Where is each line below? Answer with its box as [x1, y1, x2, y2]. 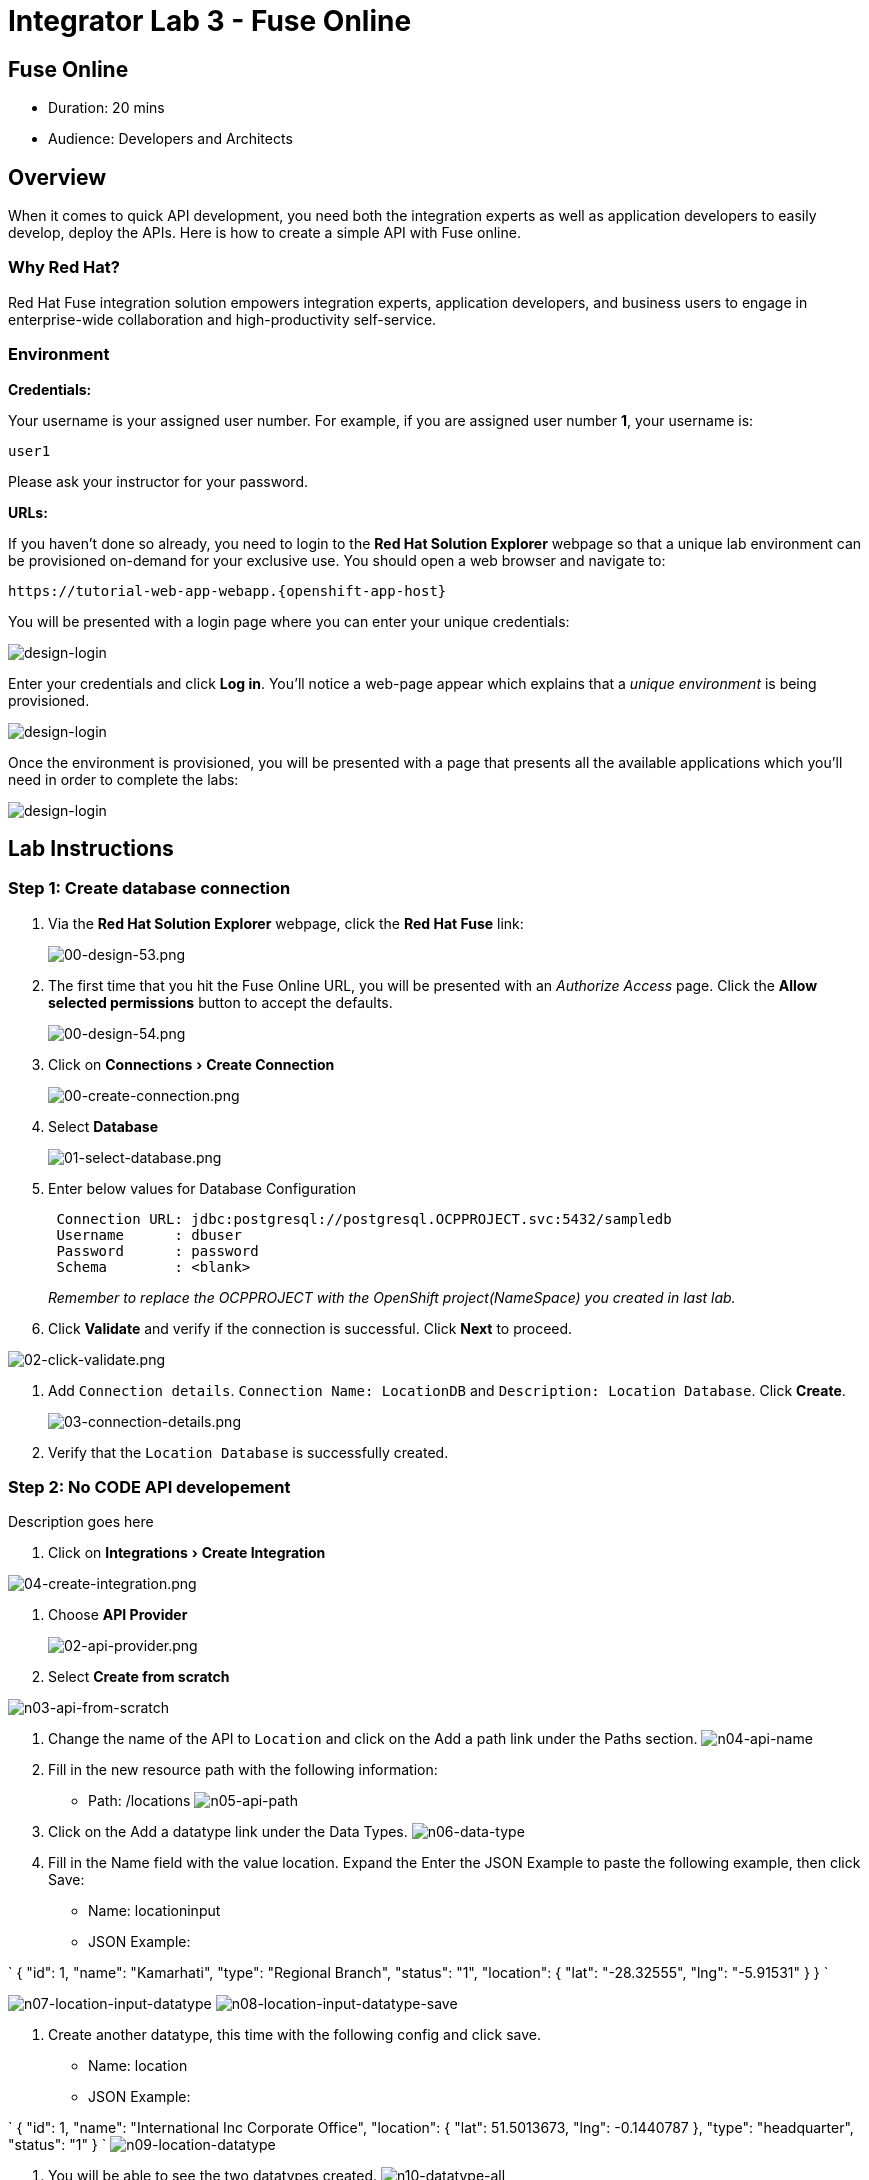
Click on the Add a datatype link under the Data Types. [48, 1823, 408, 1841]
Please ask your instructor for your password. [8, 472, 308, 490]
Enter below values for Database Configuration [48, 1179, 356, 1197]
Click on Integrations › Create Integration [48, 1544, 326, 1562]
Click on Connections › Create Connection [48, 1055, 335, 1073]
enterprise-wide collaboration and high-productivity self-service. [8, 310, 437, 328]
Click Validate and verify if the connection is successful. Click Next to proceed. [48, 1319, 573, 1337]
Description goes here [8, 1513, 154, 1531]
